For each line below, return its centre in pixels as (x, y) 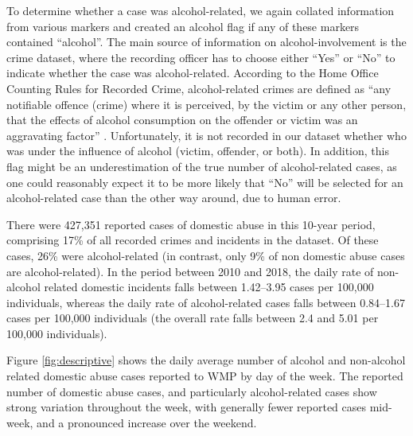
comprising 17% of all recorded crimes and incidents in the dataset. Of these (193, 240)
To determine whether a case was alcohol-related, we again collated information (201, 10)
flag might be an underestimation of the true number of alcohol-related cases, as (202, 166)
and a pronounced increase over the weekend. (147, 422)
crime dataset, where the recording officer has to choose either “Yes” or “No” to (201, 57)
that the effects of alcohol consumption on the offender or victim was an (182, 120)
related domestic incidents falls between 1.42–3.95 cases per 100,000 (209, 287)
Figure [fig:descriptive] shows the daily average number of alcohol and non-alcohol (206, 360)
